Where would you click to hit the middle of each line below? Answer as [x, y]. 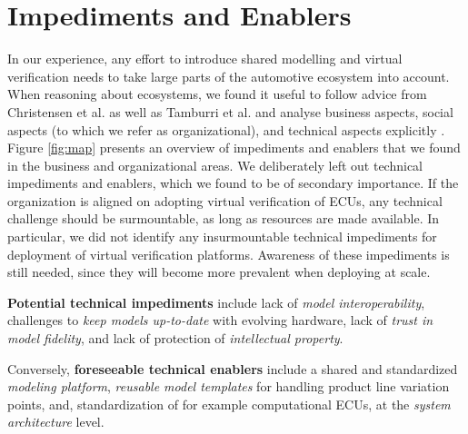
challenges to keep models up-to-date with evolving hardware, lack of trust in [220, 320]
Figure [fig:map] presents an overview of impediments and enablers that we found [234, 148]
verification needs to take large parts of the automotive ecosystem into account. [229, 76]
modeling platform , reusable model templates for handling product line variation [229, 386]
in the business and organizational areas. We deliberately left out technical [215, 165]
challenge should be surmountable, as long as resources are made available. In [224, 218]
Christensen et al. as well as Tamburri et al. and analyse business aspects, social [230, 111]
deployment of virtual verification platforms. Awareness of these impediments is [229, 254]
